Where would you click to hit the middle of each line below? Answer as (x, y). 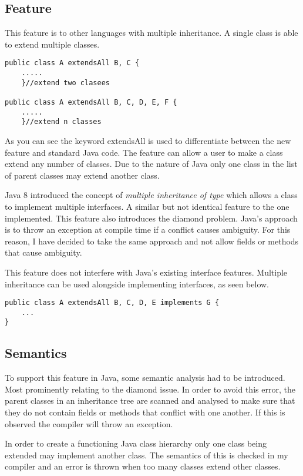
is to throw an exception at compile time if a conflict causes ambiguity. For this (148, 229)
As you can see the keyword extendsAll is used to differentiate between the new (148, 140)
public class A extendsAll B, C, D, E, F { (91, 103)
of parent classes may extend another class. (82, 175)
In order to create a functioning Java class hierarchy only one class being (136, 443)
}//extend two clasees (65, 83)
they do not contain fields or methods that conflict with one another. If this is (145, 412)
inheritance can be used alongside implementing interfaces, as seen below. (137, 284)
